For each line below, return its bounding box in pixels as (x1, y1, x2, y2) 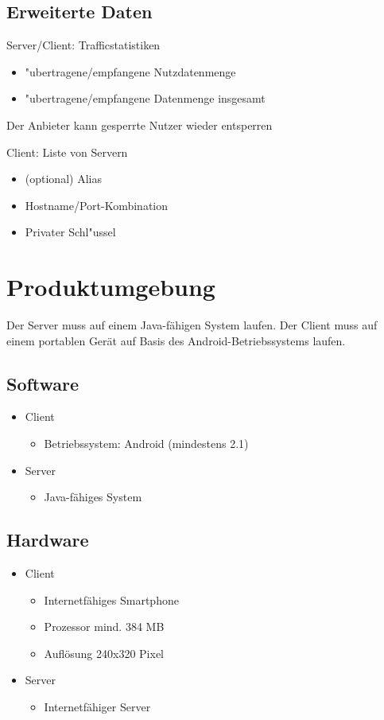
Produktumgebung (6, 270, 215, 303)
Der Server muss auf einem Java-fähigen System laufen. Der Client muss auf (6, 317, 378, 333)
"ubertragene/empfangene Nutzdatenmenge (25, 63, 236, 80)
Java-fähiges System (44, 488, 142, 505)
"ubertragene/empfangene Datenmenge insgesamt (25, 90, 266, 107)
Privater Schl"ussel (25, 224, 116, 240)
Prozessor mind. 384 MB (44, 618, 165, 635)
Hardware (6, 527, 89, 552)
